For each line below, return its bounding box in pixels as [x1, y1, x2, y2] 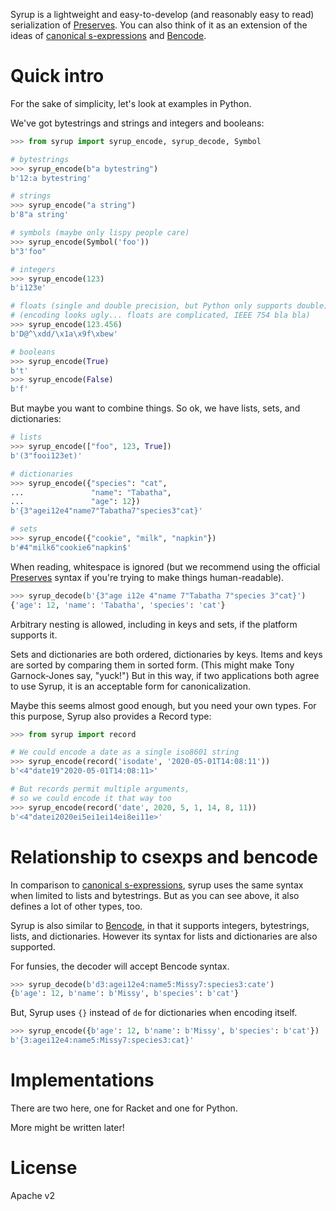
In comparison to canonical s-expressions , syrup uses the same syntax [10, 879, 304, 891]
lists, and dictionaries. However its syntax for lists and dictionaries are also [10, 930, 318, 942]
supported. [10, 940, 56, 953]
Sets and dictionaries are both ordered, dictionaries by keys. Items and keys [10, 648, 323, 660]
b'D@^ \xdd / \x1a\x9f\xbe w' [10, 329, 118, 339]
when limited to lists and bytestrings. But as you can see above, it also [10, 889, 300, 901]
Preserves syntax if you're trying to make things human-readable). [10, 571, 285, 583]
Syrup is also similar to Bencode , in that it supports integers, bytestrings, [10, 919, 310, 931]
